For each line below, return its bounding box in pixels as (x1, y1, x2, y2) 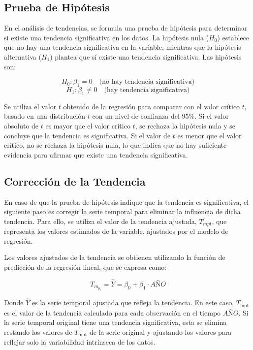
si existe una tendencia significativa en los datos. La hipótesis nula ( (4, 32, 209, 42)
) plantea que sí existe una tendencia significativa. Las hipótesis (50, 51, 242, 62)
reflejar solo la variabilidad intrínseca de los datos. (4, 337, 156, 347)
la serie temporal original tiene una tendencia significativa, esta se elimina (4, 317, 227, 327)
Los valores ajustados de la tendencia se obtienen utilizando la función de (4, 252, 225, 262)
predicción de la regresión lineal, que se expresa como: (4, 261, 167, 272)
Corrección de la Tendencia (4, 173, 146, 189)
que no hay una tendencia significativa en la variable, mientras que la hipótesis (4, 42, 241, 52)
